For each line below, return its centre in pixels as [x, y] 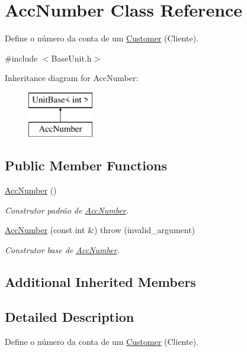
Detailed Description [70, 316]
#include [21, 58]
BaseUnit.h [71, 58]
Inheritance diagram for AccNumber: [72, 78]
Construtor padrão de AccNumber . [67, 210]
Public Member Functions [86, 165]
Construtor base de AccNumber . [62, 250]
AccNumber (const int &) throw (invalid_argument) [100, 230]
